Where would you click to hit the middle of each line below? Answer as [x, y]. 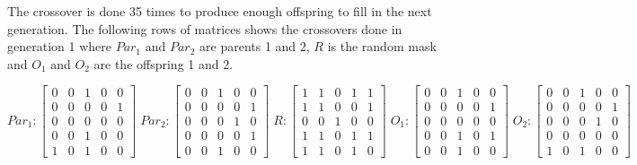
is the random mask [382, 46]
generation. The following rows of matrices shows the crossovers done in [205, 28]
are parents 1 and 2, [255, 46]
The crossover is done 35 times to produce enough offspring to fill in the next [220, 11]
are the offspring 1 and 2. [164, 63]
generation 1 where [59, 46]
